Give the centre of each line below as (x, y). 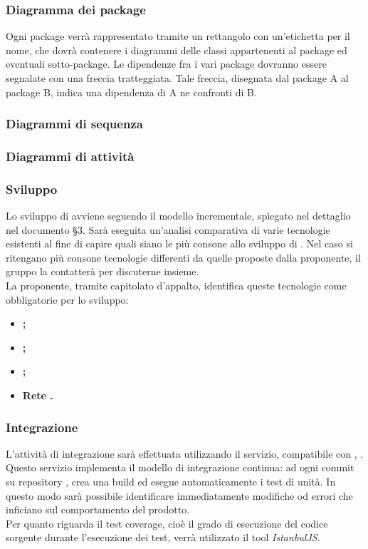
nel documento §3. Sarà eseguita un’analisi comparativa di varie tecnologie (168, 229)
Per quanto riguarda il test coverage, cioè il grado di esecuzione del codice (167, 523)
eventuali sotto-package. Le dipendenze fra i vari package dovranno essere (166, 64)
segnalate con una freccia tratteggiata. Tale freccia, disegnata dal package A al (177, 78)
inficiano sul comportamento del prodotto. (98, 509)
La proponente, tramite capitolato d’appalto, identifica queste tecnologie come (176, 286)
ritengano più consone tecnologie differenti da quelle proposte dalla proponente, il (183, 257)
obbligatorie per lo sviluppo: (67, 299)
